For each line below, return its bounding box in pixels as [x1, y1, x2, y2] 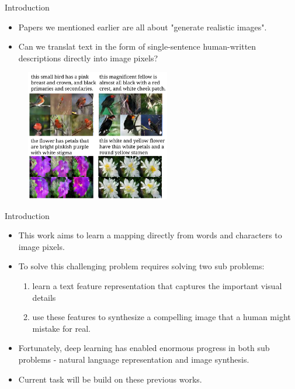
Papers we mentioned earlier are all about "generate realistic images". [18, 20, 267, 33]
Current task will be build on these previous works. [18, 373, 202, 385]
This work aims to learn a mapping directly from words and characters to [18, 229, 282, 241]
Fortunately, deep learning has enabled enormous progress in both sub [18, 342, 270, 354]
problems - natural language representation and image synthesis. [18, 353, 249, 366]
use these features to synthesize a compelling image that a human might [32, 311, 291, 323]
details [32, 291, 56, 303]
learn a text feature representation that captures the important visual [32, 280, 282, 292]
